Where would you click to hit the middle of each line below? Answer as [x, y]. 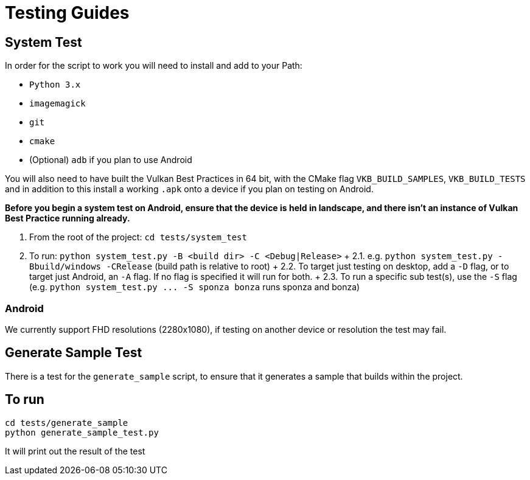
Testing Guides [67, 13]
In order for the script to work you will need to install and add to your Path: [154, 66]
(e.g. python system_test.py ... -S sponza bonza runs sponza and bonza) [195, 287]
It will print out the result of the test [75, 451]
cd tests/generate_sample [67, 423]
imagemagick [58, 104]
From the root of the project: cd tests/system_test [138, 237]
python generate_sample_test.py [82, 432]
